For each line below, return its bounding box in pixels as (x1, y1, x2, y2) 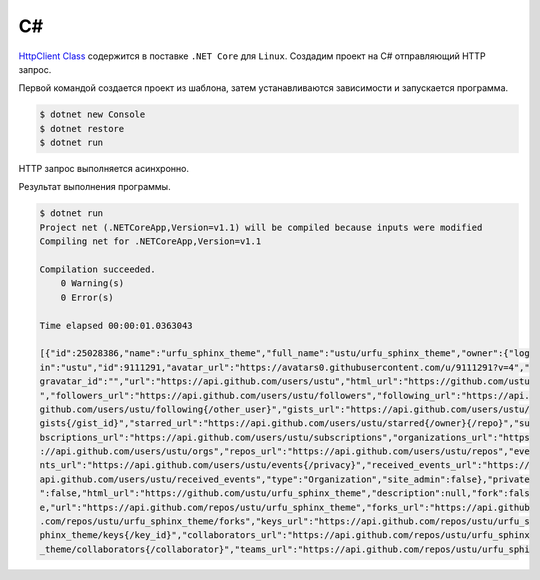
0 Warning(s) (60, 278, 125, 289)
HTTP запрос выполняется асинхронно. (18, 163, 190, 175)
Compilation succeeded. (39, 264, 157, 275)
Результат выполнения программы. (18, 181, 171, 193)
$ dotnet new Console (39, 109, 146, 120)
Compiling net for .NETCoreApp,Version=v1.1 (39, 236, 262, 247)
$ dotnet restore (39, 123, 125, 134)
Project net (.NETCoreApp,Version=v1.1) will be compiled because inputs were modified (39, 221, 483, 233)
